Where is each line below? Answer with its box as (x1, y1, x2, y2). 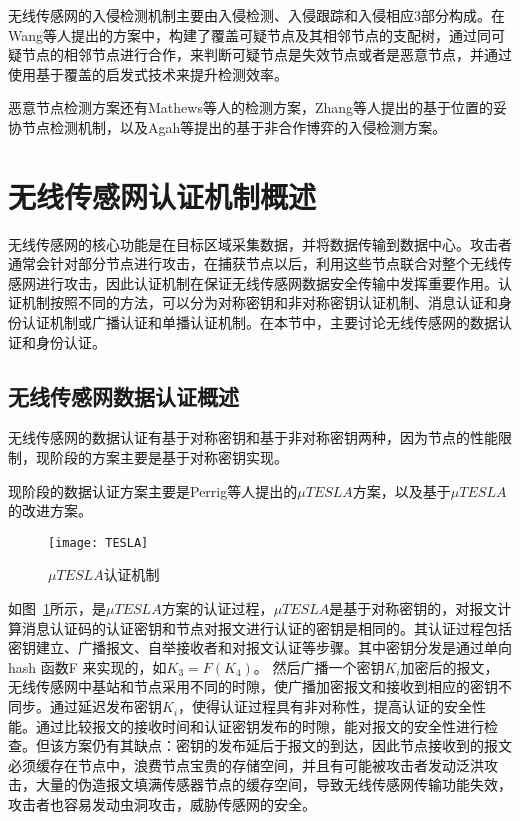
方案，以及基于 (352, 480, 451, 501)
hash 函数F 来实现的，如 (8, 656, 167, 677)
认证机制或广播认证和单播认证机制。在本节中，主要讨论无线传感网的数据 (21, 312, 498, 333)
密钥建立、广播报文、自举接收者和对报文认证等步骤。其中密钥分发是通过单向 (8, 637, 512, 658)
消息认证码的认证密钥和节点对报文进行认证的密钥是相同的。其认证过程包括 (21, 617, 512, 638)
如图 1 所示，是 (8, 598, 106, 619)
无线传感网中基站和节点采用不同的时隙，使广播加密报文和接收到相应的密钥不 (8, 676, 512, 697)
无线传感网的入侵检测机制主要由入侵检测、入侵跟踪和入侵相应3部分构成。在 (8, 5, 505, 25)
